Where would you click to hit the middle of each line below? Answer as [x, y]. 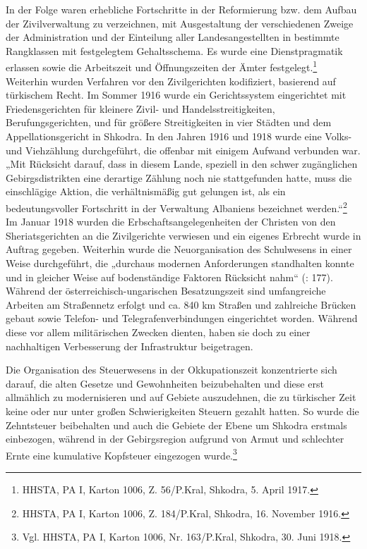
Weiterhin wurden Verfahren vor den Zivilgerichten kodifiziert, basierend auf [171, 81]
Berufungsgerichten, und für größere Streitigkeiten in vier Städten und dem [169, 122]
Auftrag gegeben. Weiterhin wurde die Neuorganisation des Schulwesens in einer [179, 249]
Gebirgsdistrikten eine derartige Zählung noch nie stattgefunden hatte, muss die [179, 177]
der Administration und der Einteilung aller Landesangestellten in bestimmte [173, 37]
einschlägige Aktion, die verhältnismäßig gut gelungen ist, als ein [146, 191]
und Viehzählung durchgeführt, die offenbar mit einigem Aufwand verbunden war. [183, 150]
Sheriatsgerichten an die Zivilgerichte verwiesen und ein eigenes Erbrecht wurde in [183, 235]
